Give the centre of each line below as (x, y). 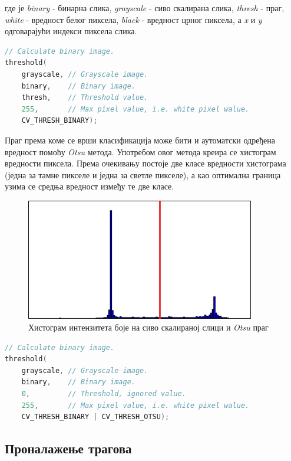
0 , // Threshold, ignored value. (104, 394)
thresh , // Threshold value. (85, 98)
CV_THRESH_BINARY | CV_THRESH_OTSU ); (95, 417)
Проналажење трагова (68, 448)
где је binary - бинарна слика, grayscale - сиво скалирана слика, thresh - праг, (145, 8)
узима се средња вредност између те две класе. (90, 186)
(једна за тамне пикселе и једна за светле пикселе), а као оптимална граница (143, 174)
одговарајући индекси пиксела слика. (71, 31)
